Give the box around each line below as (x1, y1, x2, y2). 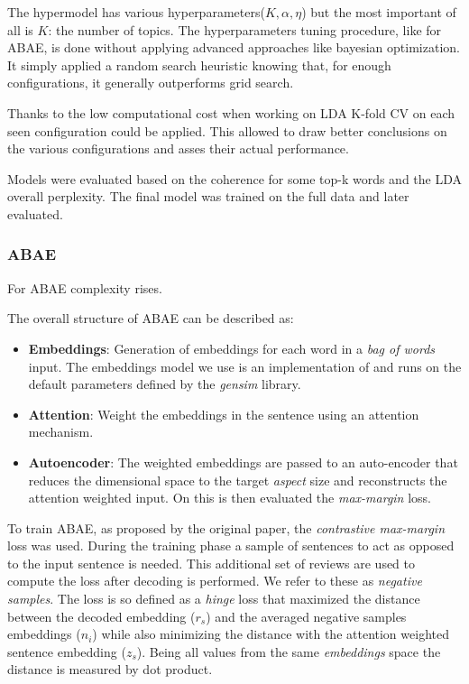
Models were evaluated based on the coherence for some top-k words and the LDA (7, 169, 463, 188)
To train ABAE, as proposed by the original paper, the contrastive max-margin (7, 518, 446, 537)
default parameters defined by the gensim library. (28, 374, 301, 393)
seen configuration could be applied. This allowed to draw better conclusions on (7, 121, 447, 140)
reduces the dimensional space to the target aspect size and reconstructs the (28, 470, 447, 489)
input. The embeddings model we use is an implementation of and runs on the (28, 356, 462, 375)
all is (7, 20, 33, 39)
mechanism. (28, 422, 94, 441)
